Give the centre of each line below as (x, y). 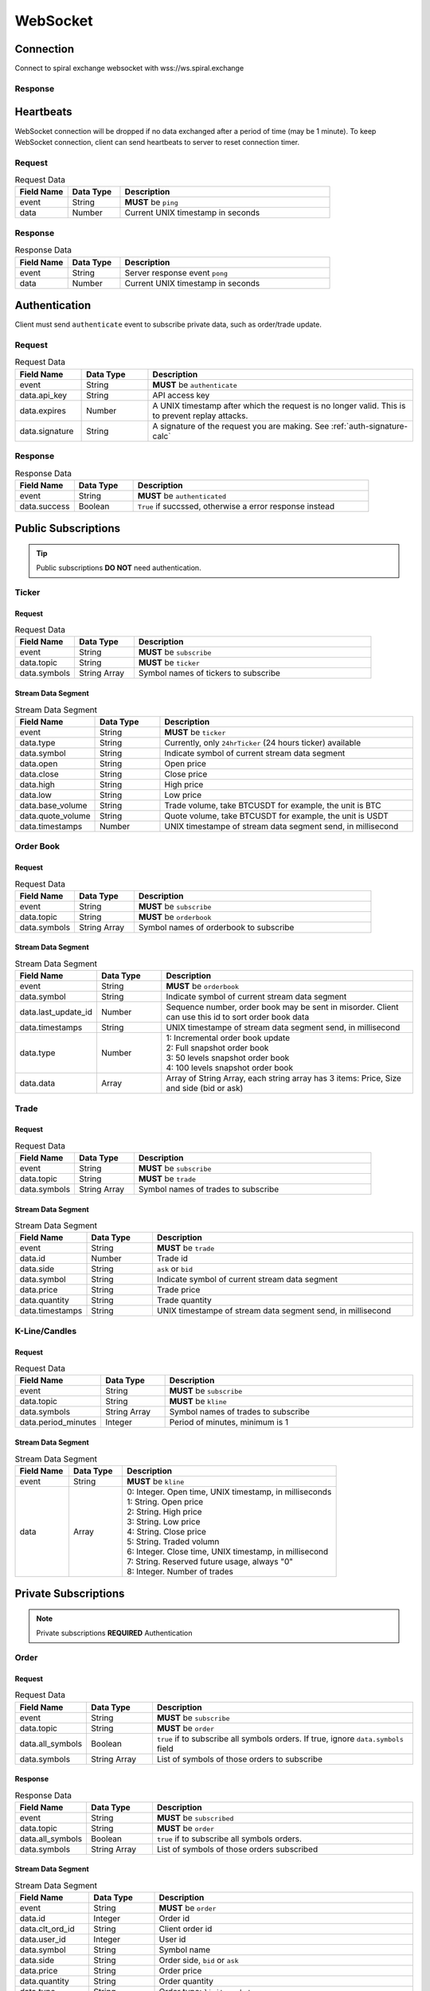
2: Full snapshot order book (217, 1048)
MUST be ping (151, 202)
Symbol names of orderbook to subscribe (216, 927)
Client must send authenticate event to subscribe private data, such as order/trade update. (168, 325)
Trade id (172, 1258)
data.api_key (43, 395)
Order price (180, 1971)
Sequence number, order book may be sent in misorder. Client (282, 1007)
